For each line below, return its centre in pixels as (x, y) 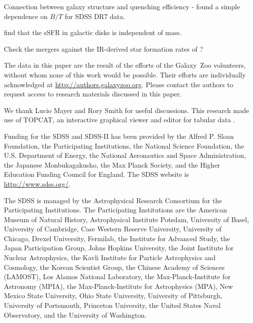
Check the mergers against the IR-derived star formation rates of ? (104, 48)
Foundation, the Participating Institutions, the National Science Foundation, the (124, 145)
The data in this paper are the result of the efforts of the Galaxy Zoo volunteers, (125, 65)
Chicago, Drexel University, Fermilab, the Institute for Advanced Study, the (117, 238)
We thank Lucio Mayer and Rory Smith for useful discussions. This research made (126, 110)
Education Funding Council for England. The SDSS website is (97, 174)
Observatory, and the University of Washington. (75, 314)
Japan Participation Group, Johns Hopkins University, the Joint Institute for (119, 248)
